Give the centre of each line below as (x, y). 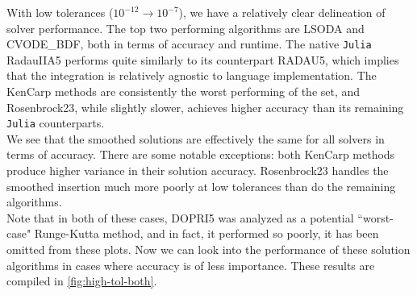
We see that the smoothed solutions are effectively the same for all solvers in (196, 138)
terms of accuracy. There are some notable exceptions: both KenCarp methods (201, 154)
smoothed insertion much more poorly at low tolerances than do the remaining (201, 186)
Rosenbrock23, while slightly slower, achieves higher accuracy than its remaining (205, 107)
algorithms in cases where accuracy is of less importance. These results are (191, 265)
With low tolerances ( (60, 12)
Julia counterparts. (56, 123)
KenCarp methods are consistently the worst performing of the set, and (183, 91)
